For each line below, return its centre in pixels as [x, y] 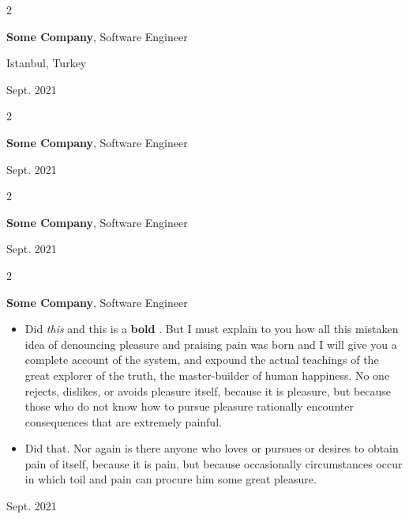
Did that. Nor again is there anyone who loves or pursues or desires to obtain [212, 448]
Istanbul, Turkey [47, 63]
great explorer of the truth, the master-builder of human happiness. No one [207, 375]
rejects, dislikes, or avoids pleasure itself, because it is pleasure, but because [208, 390]
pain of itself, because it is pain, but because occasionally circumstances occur [214, 463]
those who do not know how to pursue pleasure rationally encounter [189, 406]
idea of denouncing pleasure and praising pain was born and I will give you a [211, 344]
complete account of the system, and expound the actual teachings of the [202, 360]
